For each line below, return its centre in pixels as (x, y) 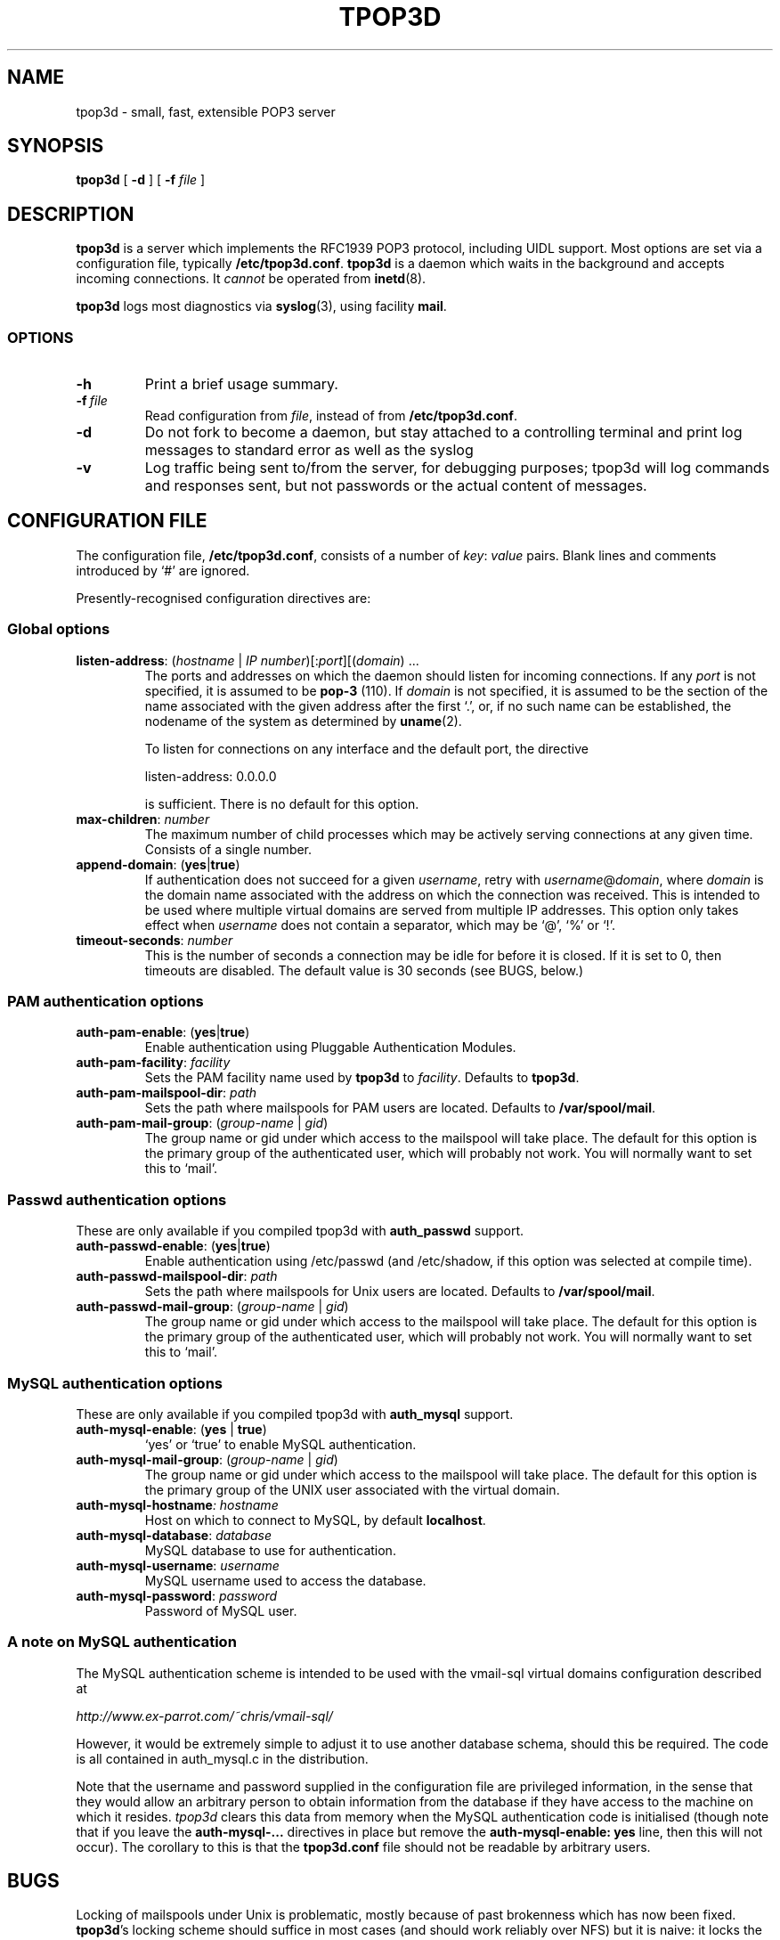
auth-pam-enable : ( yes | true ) (163, 1032)
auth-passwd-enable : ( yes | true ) (173, 1246)
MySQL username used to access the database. (285, 1580)
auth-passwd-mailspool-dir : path (177, 1276)
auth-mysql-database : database (174, 1535)
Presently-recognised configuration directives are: (223, 598)
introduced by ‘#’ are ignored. (163, 570)
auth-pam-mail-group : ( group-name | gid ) (202, 1123)
